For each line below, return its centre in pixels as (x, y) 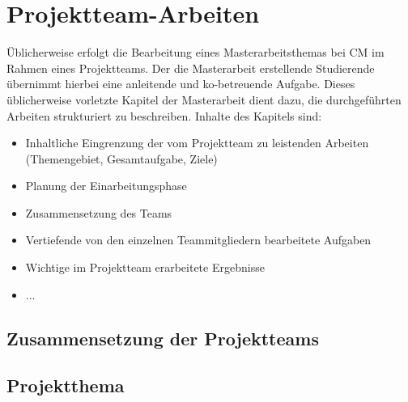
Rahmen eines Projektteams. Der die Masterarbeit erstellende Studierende (191, 68)
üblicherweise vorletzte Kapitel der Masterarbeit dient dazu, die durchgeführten (204, 99)
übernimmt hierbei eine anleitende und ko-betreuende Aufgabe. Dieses (181, 84)
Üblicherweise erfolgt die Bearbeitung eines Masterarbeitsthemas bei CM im (195, 52)
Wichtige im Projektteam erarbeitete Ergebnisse (145, 267)
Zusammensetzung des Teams (99, 212)
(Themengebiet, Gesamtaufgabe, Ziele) (121, 158)
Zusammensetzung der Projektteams (163, 338)
